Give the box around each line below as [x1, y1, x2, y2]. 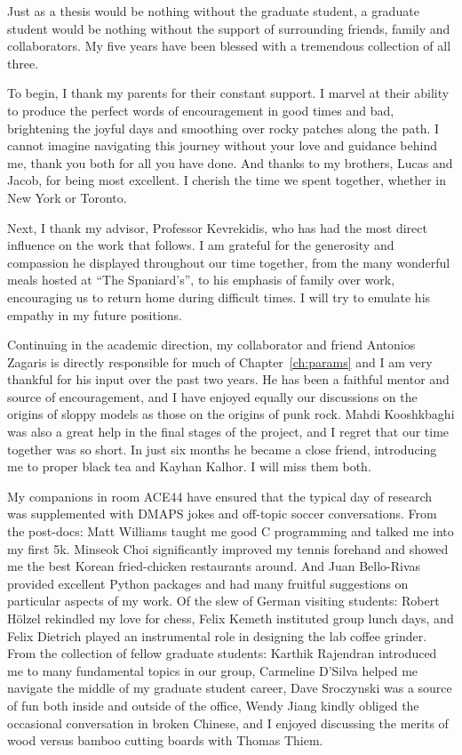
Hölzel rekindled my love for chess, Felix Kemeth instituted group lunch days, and [7, 609, 454, 627]
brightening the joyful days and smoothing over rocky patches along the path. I [7, 118, 440, 137]
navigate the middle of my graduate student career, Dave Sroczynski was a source [7, 679, 452, 697]
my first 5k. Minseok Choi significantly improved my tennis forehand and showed [7, 539, 449, 558]
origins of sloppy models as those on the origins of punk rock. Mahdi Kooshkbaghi [7, 405, 455, 423]
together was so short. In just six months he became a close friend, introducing [7, 439, 437, 458]
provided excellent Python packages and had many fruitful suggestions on [7, 574, 409, 592]
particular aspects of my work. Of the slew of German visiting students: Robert [7, 591, 440, 610]
